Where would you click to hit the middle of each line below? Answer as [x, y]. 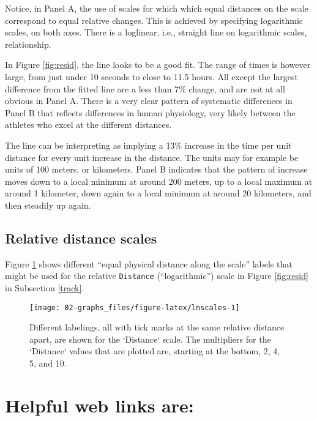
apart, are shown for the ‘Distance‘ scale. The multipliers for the [150, 339]
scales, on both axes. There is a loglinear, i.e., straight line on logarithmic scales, [156, 32]
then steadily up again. [48, 205]
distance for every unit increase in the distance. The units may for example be [152, 157]
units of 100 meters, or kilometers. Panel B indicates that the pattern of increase [156, 169]
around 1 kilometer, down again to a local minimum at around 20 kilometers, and [158, 193]
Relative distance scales [81, 238]
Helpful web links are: [99, 405]
